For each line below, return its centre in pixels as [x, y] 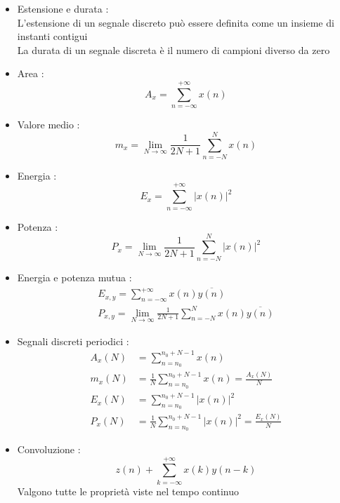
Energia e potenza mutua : [74, 277]
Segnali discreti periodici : [73, 341]
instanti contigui [52, 36]
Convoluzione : [49, 449]
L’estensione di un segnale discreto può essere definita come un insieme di [176, 22]
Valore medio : [48, 125]
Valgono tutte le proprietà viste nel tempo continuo [128, 491]
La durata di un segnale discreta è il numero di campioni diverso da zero [174, 49]
